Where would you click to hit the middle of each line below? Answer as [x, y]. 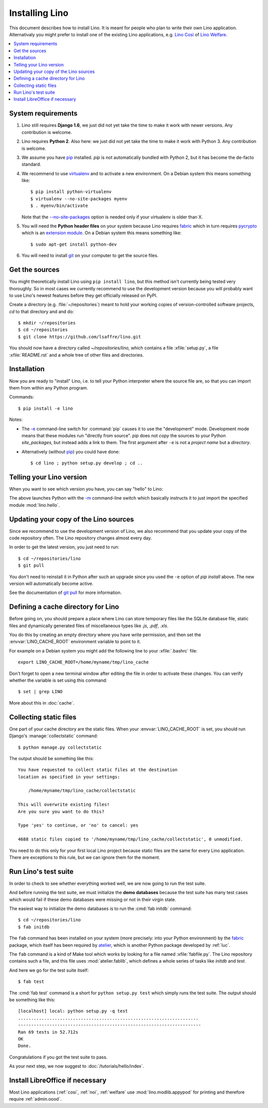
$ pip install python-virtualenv [71, 192]
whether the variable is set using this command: [58, 680]
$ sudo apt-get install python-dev [74, 244]
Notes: [16, 420]
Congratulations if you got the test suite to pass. [58, 1057]
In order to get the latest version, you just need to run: [64, 547]
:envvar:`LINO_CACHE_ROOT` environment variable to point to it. [75, 642]
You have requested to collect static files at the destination [98, 770]
